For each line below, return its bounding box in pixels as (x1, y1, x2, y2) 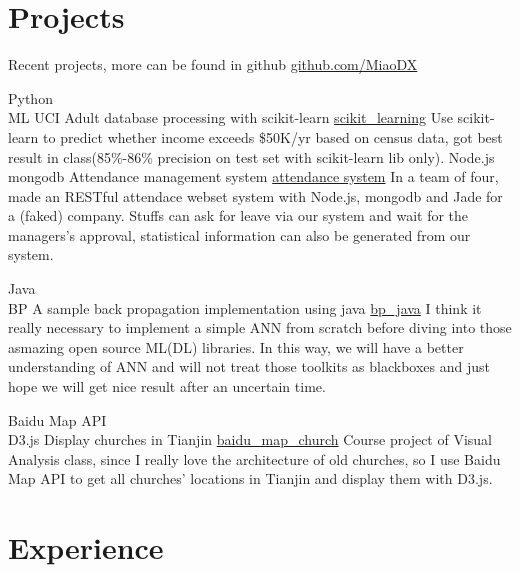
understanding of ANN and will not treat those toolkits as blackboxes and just (8, 356, 491, 377)
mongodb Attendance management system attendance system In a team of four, (8, 166, 499, 187)
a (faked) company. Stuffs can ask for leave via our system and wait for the (8, 205, 469, 226)
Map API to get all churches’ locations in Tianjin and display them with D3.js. (8, 468, 493, 489)
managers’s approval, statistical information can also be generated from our (8, 224, 471, 245)
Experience (8, 527, 164, 568)
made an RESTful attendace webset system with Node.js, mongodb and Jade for (8, 185, 503, 206)
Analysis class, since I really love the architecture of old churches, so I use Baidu (8, 448, 501, 469)
